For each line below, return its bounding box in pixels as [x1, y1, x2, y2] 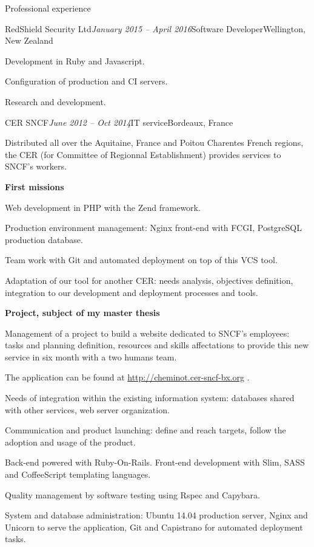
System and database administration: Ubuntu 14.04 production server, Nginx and [5, 509, 308, 521]
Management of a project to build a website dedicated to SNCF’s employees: [5, 326, 290, 339]
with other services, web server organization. [5, 403, 170, 416]
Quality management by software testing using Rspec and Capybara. [5, 488, 260, 501]
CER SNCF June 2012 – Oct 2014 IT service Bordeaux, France [5, 115, 233, 128]
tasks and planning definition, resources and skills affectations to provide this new [5, 339, 309, 351]
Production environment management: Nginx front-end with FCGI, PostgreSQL [5, 221, 302, 234]
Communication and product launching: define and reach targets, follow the [5, 424, 286, 436]
